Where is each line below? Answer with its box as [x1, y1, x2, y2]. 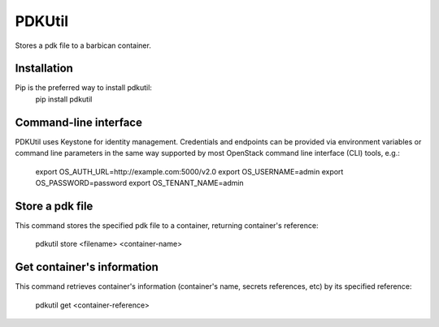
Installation [15, 62, 73, 75]
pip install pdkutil [35, 94, 93, 104]
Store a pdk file [15, 199, 93, 213]
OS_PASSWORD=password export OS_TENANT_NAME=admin [35, 178, 244, 187]
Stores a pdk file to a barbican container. [15, 41, 152, 50]
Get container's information [15, 260, 159, 274]
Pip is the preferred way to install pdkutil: [15, 83, 152, 93]
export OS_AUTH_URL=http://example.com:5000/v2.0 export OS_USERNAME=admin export [35, 166, 344, 176]
